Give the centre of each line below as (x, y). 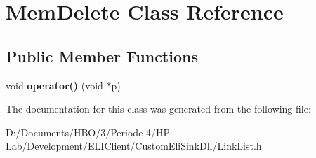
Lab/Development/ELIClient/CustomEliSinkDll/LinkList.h (134, 146)
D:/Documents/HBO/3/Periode (74, 132)
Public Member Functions (102, 56)
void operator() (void (54, 85)
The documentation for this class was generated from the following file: (158, 109)
